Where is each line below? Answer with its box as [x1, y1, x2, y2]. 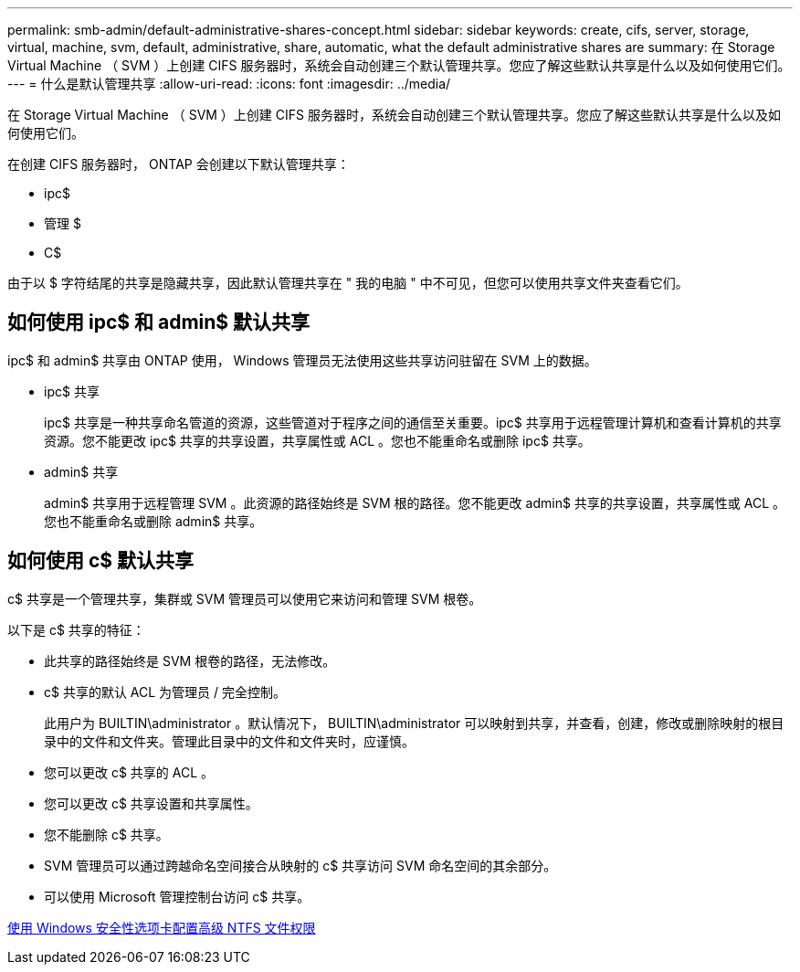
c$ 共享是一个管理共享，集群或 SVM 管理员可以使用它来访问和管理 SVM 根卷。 [7, 590, 482, 607]
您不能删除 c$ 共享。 [44, 826, 169, 842]
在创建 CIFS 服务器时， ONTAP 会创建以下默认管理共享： [7, 156, 350, 172]
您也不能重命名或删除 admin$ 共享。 [44, 512, 263, 529]
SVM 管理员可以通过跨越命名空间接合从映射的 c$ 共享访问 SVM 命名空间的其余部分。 [44, 857, 557, 873]
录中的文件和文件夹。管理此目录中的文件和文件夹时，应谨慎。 [44, 733, 415, 749]
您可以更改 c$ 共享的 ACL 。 [44, 764, 215, 780]
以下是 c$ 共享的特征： [7, 621, 145, 638]
